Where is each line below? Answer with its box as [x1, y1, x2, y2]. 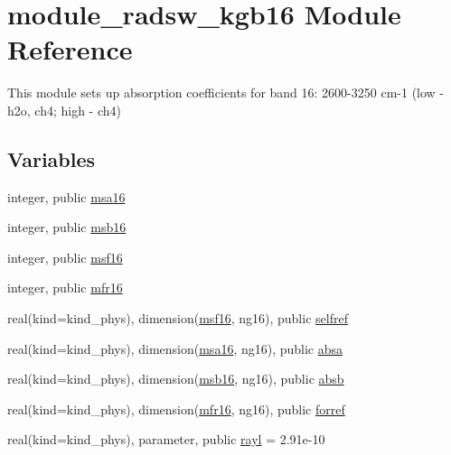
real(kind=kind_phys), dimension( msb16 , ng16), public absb [7, 369, 344, 388]
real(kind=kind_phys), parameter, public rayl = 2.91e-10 [7, 430, 325, 449]
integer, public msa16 [7, 187, 126, 206]
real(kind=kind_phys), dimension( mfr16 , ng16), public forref [7, 399, 345, 418]
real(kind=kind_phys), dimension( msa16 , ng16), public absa [7, 339, 343, 357]
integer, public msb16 [7, 218, 127, 237]
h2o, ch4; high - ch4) [7, 100, 121, 119]
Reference [7, 31, 133, 68]
